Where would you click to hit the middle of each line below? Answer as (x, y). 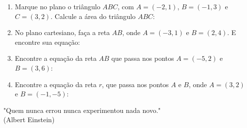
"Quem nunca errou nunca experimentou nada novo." (82, 110)
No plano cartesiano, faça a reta (62, 32)
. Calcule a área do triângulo (93, 16)
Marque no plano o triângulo (58, 6)
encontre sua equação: (47, 42)
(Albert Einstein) (29, 119)
